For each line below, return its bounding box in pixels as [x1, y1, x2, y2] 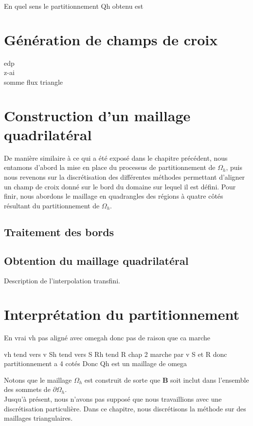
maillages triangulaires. [4, 413, 73, 423]
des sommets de [4, 384, 51, 394]
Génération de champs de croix [4, 29, 218, 49]
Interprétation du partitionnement [4, 304, 239, 324]
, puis [226, 162, 242, 172]
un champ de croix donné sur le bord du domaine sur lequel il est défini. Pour [4, 181, 236, 191]
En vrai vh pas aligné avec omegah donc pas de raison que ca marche [4, 333, 211, 343]
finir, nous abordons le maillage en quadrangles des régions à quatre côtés [4, 191, 223, 201]
